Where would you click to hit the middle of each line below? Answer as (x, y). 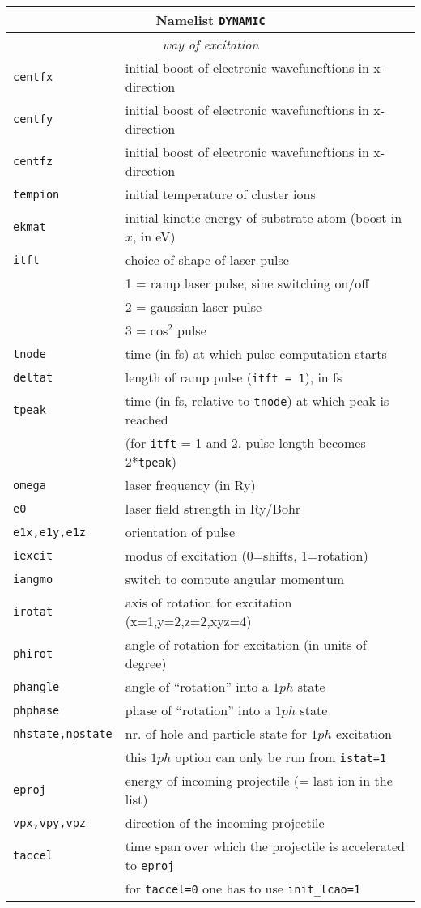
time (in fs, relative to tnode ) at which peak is (257, 401)
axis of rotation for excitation (208, 602)
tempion (36, 194)
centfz (33, 161)
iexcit (33, 555)
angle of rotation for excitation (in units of (246, 644)
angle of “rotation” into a (197, 686)
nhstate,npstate (63, 733)
